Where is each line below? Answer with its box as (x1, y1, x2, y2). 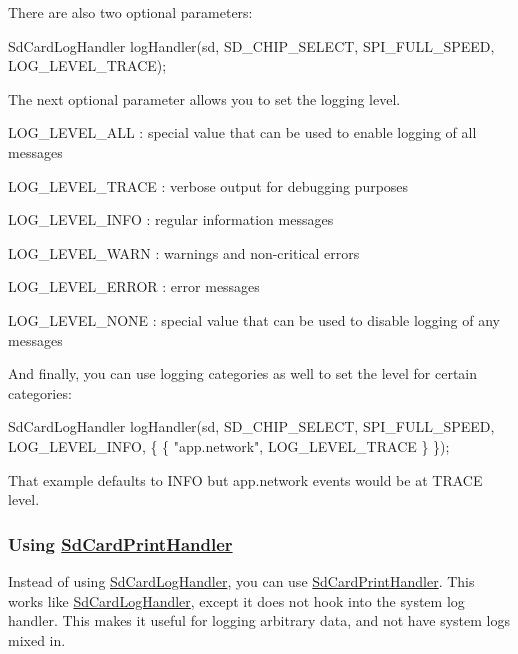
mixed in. (8, 629, 66, 650)
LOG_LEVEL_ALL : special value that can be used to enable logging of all (8, 122, 477, 143)
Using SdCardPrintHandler (8, 531, 233, 556)
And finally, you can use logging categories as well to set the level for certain (8, 363, 477, 384)
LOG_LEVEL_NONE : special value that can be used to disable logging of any (8, 309, 500, 330)
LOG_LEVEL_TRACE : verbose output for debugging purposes (8, 175, 409, 196)
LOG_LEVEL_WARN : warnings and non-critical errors (8, 242, 360, 263)
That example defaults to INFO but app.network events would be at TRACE (8, 469, 483, 490)
